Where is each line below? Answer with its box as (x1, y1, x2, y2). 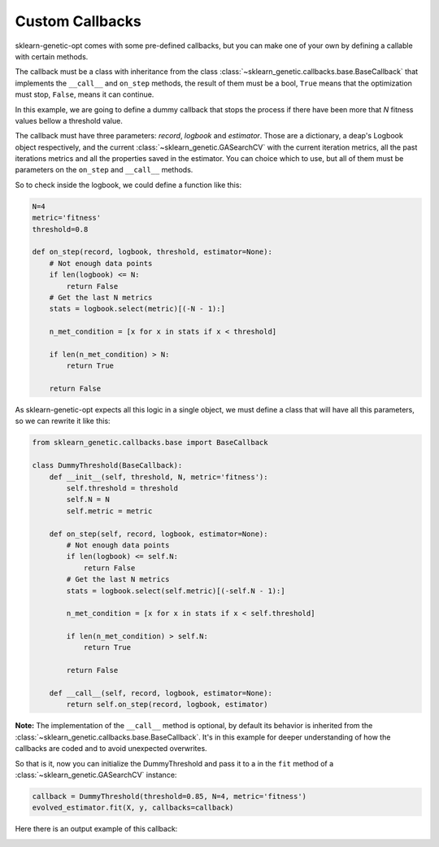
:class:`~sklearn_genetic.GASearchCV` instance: (15, 770, 177, 779)
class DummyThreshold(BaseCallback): (32, 461, 183, 470)
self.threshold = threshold (66, 484, 179, 492)
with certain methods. (15, 51, 89, 61)
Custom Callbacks (15, 12, 141, 30)
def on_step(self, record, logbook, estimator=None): (49, 529, 268, 539)
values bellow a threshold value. (15, 116, 124, 125)
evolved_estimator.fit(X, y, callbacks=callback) (32, 803, 234, 813)
